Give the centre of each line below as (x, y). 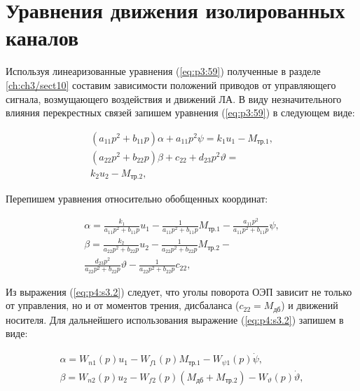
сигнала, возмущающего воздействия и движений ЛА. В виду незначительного (174, 98)
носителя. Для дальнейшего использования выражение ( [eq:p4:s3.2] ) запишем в (175, 319)
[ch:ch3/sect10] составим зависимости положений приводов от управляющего (171, 84)
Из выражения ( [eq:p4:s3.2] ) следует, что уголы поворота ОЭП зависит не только (179, 291)
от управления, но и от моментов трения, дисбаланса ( (123, 305)
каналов (42, 37)
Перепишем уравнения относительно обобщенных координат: (137, 199)
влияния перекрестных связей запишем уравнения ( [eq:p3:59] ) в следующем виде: (180, 112)
